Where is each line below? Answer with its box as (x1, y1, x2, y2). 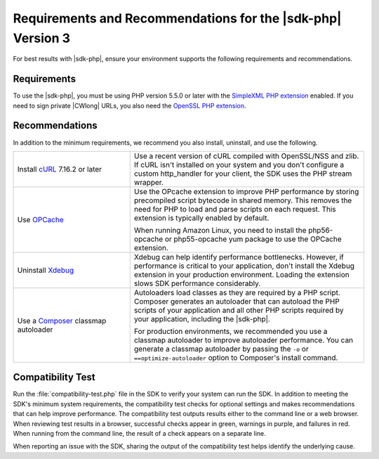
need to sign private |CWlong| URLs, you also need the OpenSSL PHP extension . (13, 101, 246, 110)
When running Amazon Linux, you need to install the (133, 225, 307, 235)
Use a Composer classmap (17, 316, 107, 325)
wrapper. (133, 177, 164, 187)
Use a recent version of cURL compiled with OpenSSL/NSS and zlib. (133, 151, 359, 161)
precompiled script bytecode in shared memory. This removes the (133, 195, 352, 205)
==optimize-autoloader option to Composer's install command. (133, 352, 338, 362)
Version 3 (13, 30, 70, 46)
